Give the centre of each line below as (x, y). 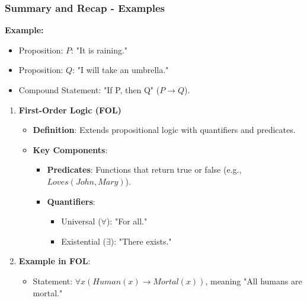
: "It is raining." (100, 50)
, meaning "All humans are (254, 281)
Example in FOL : (55, 261)
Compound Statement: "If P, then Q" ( (89, 90)
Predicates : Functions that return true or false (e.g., (144, 169)
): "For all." (127, 221)
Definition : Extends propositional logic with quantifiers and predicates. (164, 130)
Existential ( (84, 241)
